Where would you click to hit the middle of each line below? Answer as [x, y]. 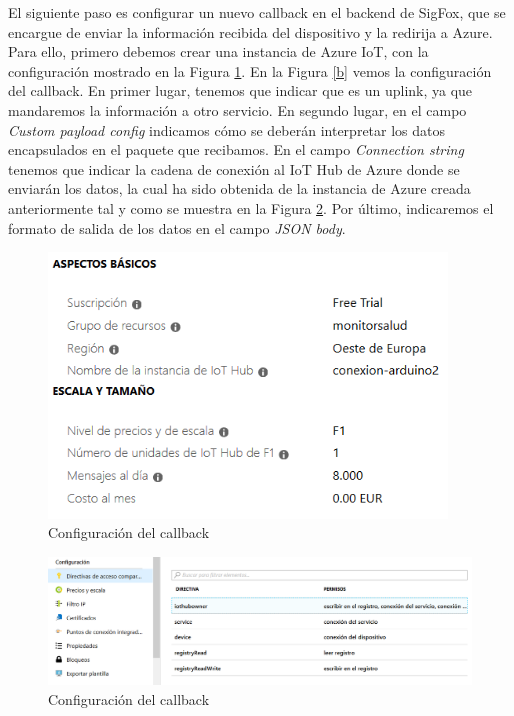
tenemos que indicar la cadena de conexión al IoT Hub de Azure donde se [234, 168]
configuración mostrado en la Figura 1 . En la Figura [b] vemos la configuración [250, 70]
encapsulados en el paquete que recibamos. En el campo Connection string [236, 149]
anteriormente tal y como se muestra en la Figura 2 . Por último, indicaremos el [251, 207]
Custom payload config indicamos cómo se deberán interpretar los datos [227, 129]
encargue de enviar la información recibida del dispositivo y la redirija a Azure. [250, 31]
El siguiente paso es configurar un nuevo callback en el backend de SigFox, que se [257, 12]
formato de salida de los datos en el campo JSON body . [177, 227]
